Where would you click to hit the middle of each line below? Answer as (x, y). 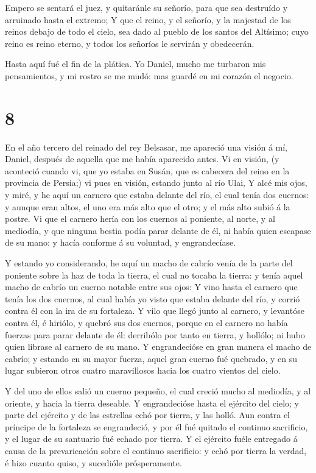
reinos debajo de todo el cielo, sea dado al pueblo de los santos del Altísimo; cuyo (157, 31)
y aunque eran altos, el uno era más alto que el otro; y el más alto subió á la (148, 206)
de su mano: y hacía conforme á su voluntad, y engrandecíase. (121, 242)
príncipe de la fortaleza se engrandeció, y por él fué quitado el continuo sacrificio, (156, 426)
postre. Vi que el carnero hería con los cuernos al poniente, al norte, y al (140, 219)
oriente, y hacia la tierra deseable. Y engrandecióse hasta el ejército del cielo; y (152, 403)
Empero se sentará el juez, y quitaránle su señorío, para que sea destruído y (146, 7)
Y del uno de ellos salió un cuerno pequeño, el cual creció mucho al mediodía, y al (158, 390)
